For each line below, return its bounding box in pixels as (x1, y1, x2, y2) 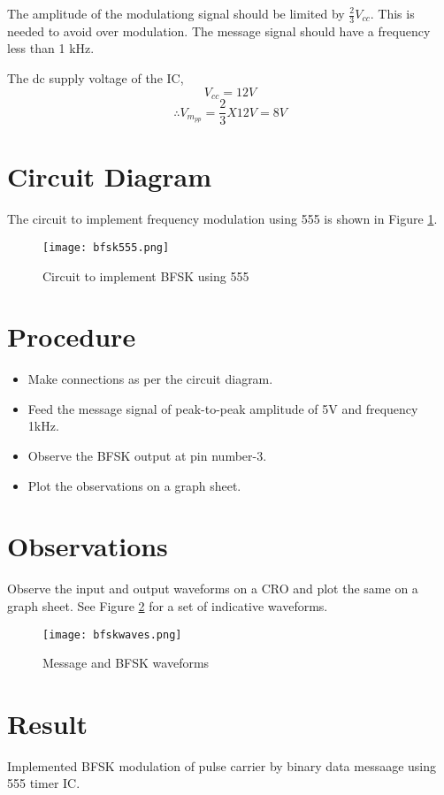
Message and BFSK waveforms (42, 654, 210, 672)
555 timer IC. (7, 774, 80, 792)
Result (7, 705, 88, 741)
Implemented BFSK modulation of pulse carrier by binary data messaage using (7, 756, 437, 775)
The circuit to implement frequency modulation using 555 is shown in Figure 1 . (7, 210, 438, 228)
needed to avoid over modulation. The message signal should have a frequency (7, 21, 431, 40)
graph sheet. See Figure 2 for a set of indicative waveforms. (7, 596, 328, 615)
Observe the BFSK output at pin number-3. (27, 447, 267, 464)
